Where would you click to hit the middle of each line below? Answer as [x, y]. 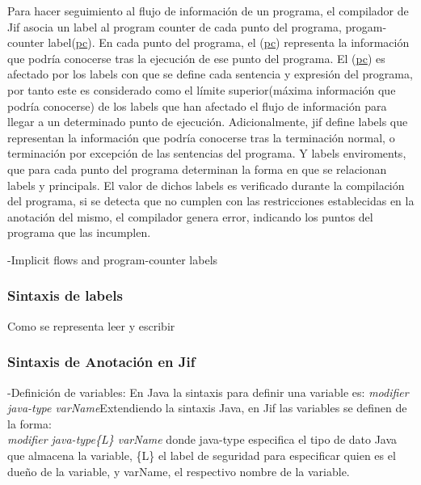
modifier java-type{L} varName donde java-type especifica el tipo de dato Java [202, 439]
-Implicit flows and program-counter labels [113, 259]
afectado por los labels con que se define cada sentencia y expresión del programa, [210, 74]
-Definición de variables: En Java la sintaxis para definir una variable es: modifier [208, 392]
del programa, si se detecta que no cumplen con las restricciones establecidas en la [211, 201]
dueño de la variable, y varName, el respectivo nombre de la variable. [179, 471]
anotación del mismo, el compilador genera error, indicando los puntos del [190, 216]
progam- [366, 26]
